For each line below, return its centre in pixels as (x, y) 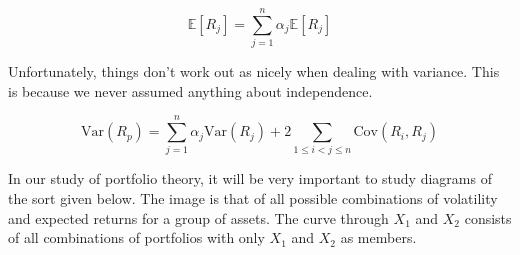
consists (488, 217)
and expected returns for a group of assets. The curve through (198, 217)
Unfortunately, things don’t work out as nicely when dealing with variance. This (254, 71)
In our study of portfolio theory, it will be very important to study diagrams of (250, 178)
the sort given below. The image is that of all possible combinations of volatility (253, 198)
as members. (378, 237)
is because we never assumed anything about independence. (190, 90)
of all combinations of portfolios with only (136, 237)
